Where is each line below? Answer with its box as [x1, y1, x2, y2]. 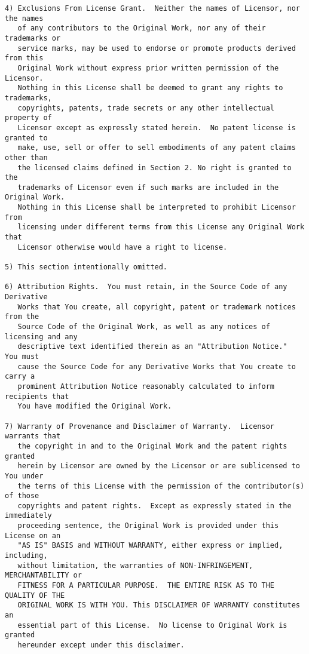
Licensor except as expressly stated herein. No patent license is [17, 123, 296, 132]
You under [5, 471, 44, 480]
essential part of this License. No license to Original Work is [17, 621, 287, 630]
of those [5, 492, 39, 501]
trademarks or [5, 33, 61, 42]
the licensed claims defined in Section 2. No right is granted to [17, 163, 292, 172]
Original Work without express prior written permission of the [17, 63, 279, 72]
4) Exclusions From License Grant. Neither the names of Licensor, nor [5, 4, 300, 13]
